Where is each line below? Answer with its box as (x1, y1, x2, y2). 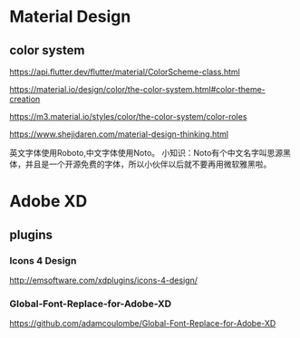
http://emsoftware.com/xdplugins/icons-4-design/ (9, 275, 198, 285)
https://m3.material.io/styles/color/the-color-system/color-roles (9, 111, 247, 121)
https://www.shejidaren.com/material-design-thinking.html (9, 129, 229, 140)
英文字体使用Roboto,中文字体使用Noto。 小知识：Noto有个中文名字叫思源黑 (9, 148, 292, 158)
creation (9, 93, 41, 104)
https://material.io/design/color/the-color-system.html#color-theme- (9, 84, 266, 94)
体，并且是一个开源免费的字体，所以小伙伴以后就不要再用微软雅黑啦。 (9, 159, 272, 169)
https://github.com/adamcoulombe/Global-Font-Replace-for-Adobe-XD (9, 318, 276, 329)
